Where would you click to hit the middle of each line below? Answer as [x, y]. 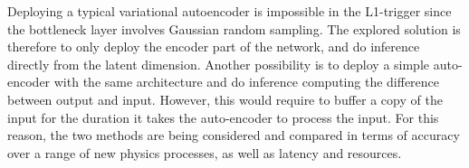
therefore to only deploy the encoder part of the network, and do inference [214, 47]
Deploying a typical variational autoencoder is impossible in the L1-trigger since [230, 11]
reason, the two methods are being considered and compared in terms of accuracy [234, 135]
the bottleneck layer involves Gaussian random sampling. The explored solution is [234, 28]
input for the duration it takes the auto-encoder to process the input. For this [223, 117]
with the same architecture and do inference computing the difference [247, 82]
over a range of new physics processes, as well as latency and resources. [205, 152]
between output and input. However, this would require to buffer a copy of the [225, 99]
